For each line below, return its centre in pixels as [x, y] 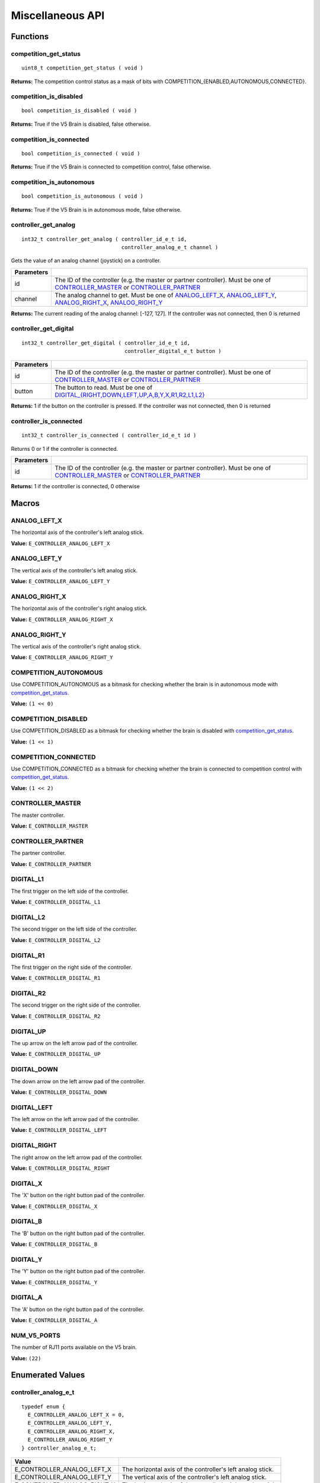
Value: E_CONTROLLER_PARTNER [51, 864]
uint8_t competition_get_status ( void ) [82, 68]
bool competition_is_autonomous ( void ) [82, 196]
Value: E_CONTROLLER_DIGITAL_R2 [56, 1016]
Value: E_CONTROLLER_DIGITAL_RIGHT [60, 1168]
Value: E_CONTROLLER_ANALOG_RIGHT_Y [62, 657]
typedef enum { [44, 1406]
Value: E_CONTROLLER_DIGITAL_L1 [56, 902]
